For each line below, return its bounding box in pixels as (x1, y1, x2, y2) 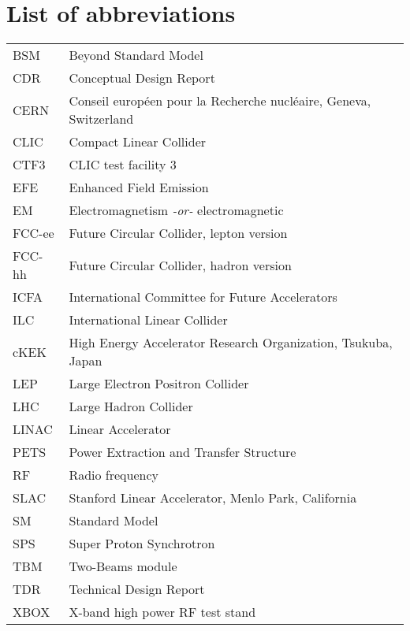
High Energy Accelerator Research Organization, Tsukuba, (69, 333, 393, 352)
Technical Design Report (69, 580, 205, 599)
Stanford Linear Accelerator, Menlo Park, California (69, 488, 357, 507)
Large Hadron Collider (69, 397, 193, 416)
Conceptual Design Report (69, 69, 215, 87)
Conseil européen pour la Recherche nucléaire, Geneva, (69, 91, 371, 110)
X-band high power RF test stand (69, 603, 256, 622)
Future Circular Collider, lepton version (69, 224, 288, 243)
